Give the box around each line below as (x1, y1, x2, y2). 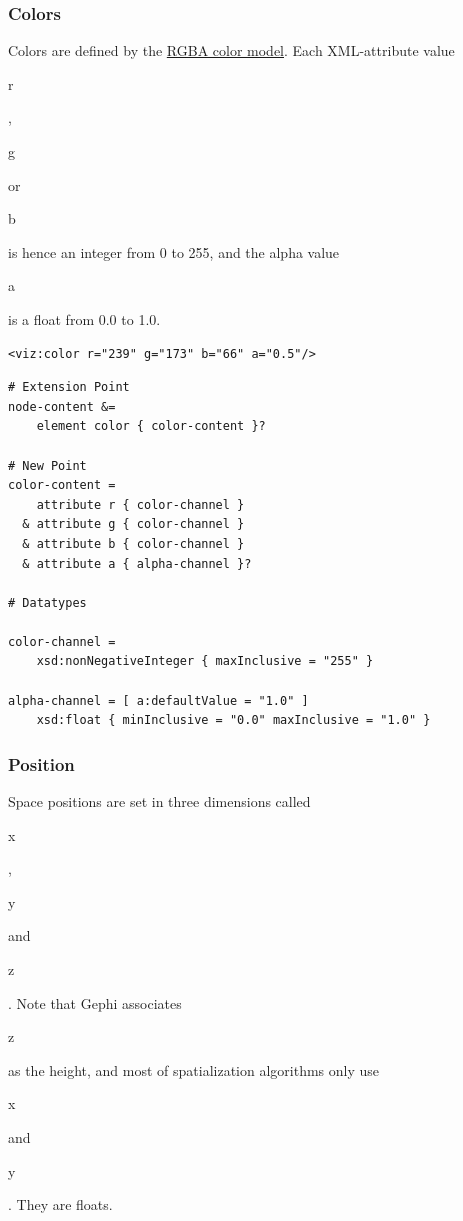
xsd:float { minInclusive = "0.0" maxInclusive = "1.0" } (36, 713, 431, 728)
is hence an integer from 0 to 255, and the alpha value (8, 241, 340, 262)
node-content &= (8, 399, 116, 414)
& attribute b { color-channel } (22, 536, 245, 551)
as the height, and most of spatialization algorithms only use (8, 1059, 380, 1080)
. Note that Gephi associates (8, 992, 182, 1013)
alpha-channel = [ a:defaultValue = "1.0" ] (8, 693, 309, 708)
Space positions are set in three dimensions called (8, 791, 311, 812)
